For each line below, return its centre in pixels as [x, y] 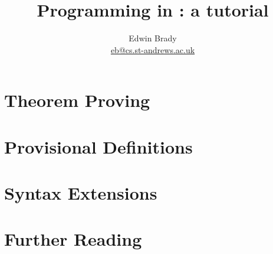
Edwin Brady [153, 38]
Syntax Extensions [81, 193]
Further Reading [73, 239]
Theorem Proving [77, 100]
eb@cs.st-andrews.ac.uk [153, 49]
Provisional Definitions [98, 146]
